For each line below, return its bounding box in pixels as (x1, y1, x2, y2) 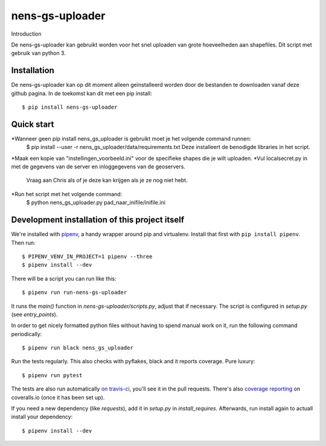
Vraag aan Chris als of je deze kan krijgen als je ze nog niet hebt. (26, 177, 188, 184)
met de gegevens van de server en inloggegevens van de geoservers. (11, 163, 185, 170)
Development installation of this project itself (11, 215, 185, 225)
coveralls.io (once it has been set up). (11, 393, 105, 401)
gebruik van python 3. (11, 49, 66, 57)
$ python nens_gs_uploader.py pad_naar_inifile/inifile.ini (26, 199, 166, 206)
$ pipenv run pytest (22, 372, 83, 378)
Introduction (11, 30, 42, 37)
